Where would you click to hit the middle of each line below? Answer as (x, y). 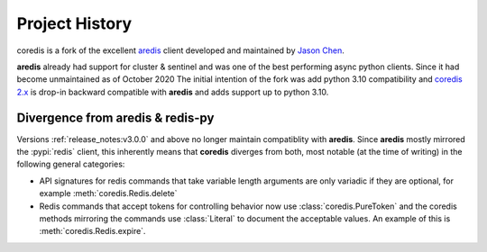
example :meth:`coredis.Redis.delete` (108, 193)
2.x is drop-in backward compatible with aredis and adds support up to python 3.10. (173, 92)
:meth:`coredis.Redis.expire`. (92, 231)
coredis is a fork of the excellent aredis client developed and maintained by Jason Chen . (180, 50)
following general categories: (71, 164)
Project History (74, 23)
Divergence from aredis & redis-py (115, 117)
